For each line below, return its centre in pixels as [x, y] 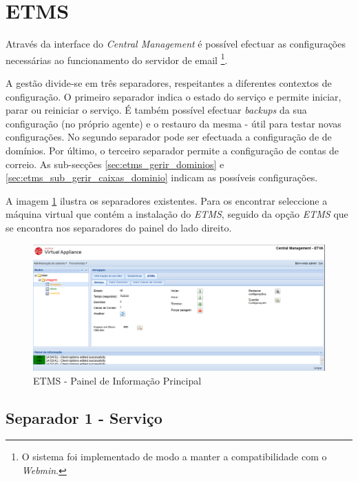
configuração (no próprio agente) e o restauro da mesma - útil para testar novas [173, 123]
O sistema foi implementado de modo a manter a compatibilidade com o [174, 457]
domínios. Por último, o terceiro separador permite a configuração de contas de [172, 150]
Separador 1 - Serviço [84, 417]
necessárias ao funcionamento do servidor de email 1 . [117, 59]
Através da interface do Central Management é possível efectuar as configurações [176, 44]
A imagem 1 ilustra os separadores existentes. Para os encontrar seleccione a [167, 200]
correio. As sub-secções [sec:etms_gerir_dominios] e [115, 164]
